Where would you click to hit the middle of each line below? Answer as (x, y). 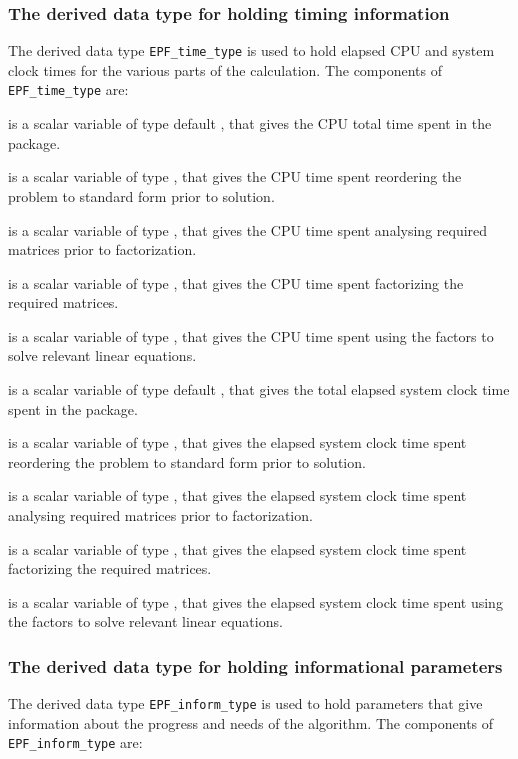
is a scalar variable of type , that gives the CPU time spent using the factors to (251, 335)
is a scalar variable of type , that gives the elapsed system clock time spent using (255, 601)
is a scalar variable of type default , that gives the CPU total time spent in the (250, 123)
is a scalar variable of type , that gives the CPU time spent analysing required (248, 229)
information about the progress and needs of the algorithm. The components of (251, 722)
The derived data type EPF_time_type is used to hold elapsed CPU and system (251, 50)
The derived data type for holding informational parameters (255, 665)
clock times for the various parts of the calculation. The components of (225, 69)
